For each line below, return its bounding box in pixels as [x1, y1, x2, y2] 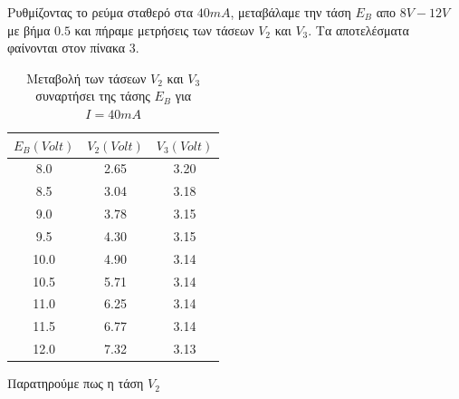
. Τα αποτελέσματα [308, 20, 409, 39]
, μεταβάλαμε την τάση [230, 3, 351, 21]
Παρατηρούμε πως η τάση [7, 374, 144, 393]
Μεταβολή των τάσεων [26, 68, 147, 87]
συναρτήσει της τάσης [35, 86, 150, 105]
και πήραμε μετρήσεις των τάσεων [74, 20, 254, 39]
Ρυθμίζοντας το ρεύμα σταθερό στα [7, 3, 194, 21]
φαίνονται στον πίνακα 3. [7, 38, 139, 57]
